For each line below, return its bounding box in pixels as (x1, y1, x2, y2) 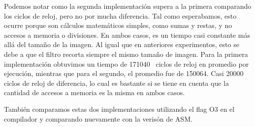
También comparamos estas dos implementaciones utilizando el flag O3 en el (4, 103, 235, 114)
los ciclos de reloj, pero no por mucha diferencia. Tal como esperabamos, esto (4, 10, 237, 21)
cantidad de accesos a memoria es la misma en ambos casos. (4, 87, 185, 98)
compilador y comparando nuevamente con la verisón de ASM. (4, 113, 192, 124)
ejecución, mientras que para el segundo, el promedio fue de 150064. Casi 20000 (4, 68, 244, 78)
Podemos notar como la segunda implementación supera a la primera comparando (4, 1, 252, 11)
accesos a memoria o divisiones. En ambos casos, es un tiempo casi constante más (4, 29, 250, 40)
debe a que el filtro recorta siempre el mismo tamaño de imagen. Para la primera (4, 49, 248, 59)
